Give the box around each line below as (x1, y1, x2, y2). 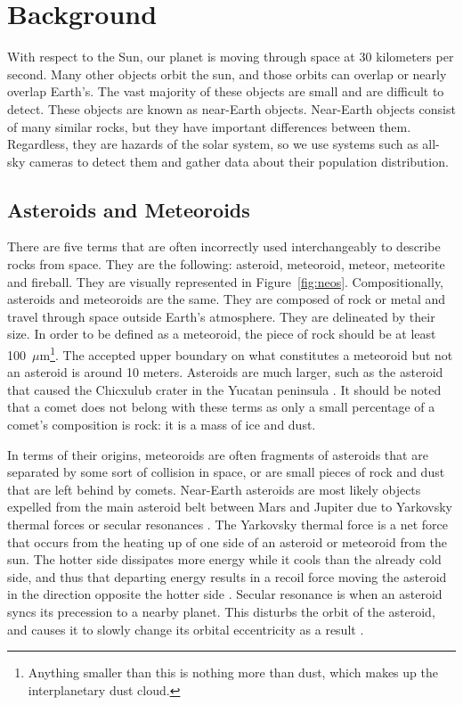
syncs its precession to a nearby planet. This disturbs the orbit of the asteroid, (7, 603, 435, 621)
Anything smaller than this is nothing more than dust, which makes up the (28, 663, 438, 682)
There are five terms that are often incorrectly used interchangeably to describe (7, 237, 441, 256)
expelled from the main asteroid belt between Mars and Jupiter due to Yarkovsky (7, 497, 452, 516)
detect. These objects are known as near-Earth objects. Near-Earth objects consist (7, 99, 456, 118)
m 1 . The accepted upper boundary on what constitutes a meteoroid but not (39, 343, 453, 364)
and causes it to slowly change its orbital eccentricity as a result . (7, 619, 364, 638)
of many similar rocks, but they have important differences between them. (7, 117, 411, 135)
